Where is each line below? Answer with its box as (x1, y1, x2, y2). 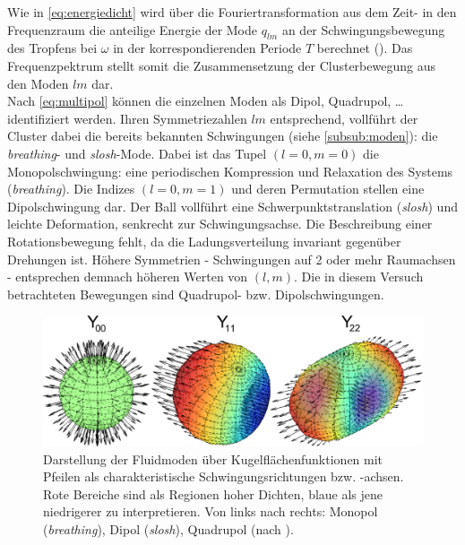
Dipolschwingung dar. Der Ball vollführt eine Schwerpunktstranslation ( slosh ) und (7, 196, 458, 215)
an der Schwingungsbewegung (281, 20, 445, 39)
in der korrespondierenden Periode (113, 39, 302, 57)
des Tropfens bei (7, 39, 98, 57)
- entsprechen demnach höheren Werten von (7, 267, 248, 286)
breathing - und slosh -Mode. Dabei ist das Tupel (7, 143, 267, 162)
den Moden (7, 74, 69, 92)
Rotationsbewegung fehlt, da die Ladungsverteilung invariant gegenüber (7, 231, 401, 250)
